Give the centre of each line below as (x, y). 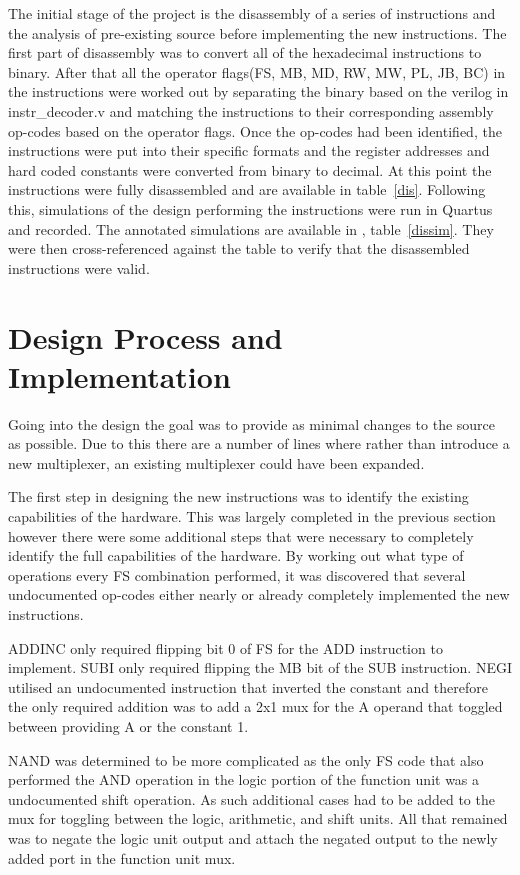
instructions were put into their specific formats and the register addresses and (249, 150)
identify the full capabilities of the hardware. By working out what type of (236, 555)
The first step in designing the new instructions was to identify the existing (238, 496)
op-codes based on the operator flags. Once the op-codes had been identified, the (255, 130)
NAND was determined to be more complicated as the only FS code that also (246, 759)
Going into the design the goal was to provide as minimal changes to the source (252, 423)
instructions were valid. (79, 267)
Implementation (119, 375)
